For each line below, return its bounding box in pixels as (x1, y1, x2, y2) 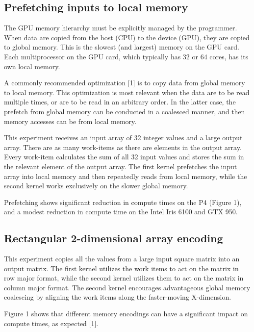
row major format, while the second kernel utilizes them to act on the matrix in (4, 273, 244, 283)
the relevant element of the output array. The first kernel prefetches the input (4, 161, 237, 171)
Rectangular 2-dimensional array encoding (4, 230, 223, 246)
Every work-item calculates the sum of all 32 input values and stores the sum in (4, 152, 244, 162)
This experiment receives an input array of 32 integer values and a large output (4, 132, 243, 143)
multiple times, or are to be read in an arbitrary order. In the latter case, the (4, 97, 236, 107)
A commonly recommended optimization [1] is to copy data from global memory (4, 77, 245, 88)
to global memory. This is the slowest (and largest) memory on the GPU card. (4, 42, 239, 52)
